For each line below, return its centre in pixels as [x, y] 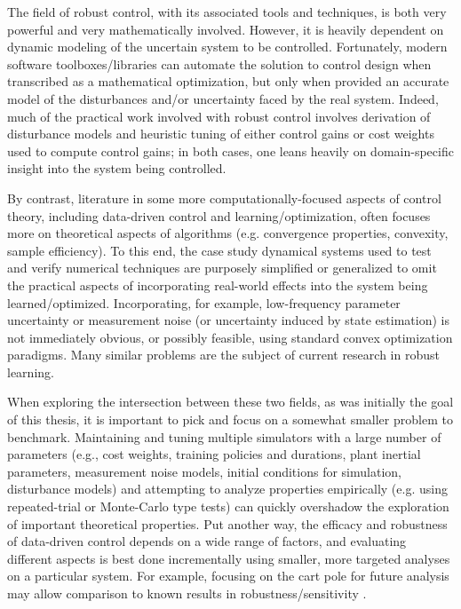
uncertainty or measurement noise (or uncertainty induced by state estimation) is [228, 320]
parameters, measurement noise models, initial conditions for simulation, [204, 471]
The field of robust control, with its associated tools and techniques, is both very [227, 12]
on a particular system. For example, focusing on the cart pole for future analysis [228, 576]
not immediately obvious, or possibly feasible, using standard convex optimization [230, 337]
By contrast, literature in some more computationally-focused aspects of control [224, 198]
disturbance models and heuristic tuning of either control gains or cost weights [221, 134]
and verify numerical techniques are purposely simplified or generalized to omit [222, 268]
